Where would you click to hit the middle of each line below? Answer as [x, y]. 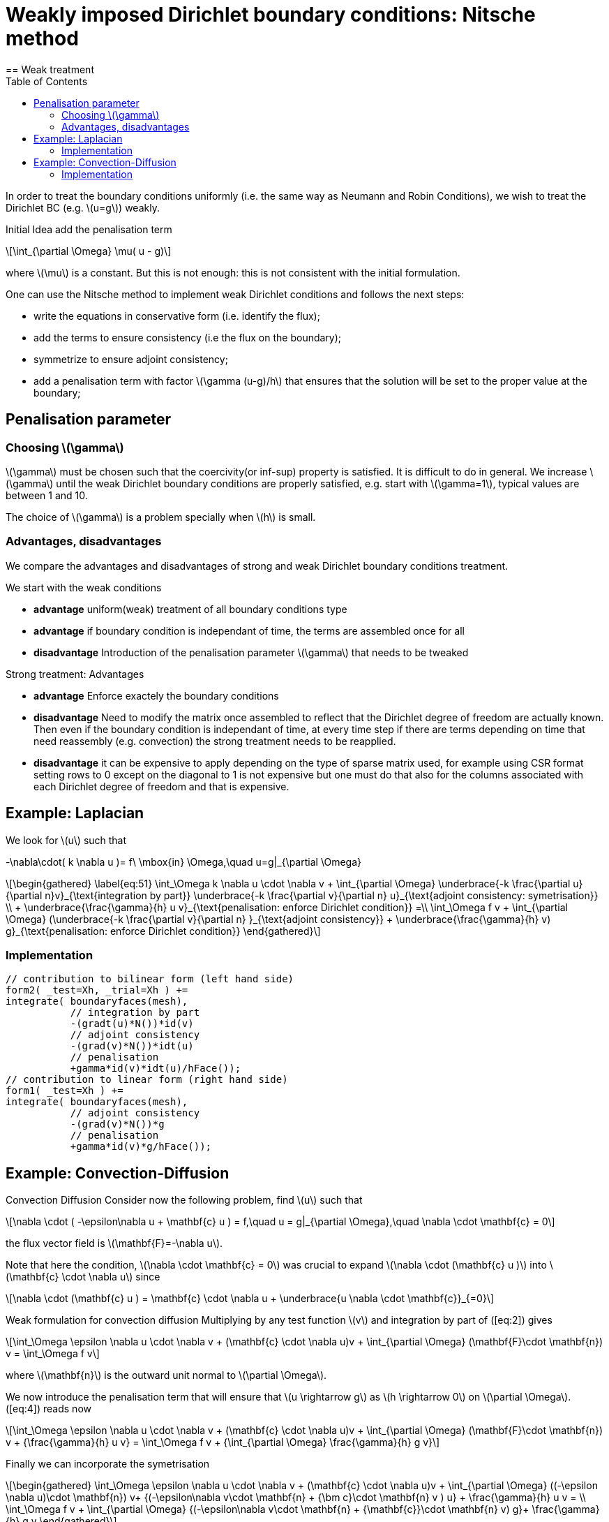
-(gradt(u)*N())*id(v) [132, 1024]
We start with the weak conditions [84, 587]
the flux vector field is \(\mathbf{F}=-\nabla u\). [114, 1243]
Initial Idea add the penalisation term [89, 229]
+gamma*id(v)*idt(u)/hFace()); [156, 1069]
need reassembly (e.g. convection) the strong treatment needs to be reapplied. [215, 741]
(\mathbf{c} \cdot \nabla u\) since [83, 1277]
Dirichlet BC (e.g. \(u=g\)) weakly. [83, 207]
